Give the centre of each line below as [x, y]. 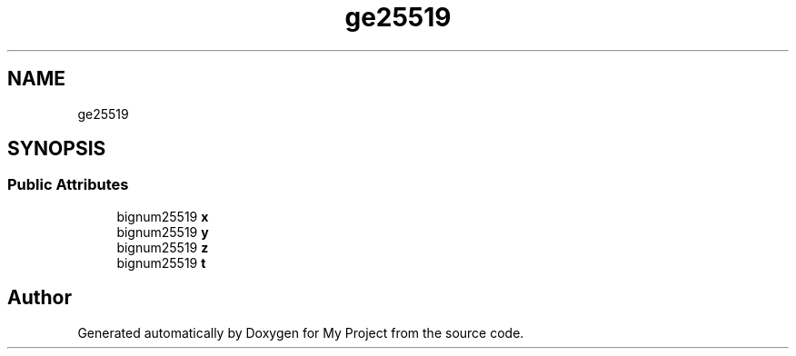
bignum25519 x [163, 216]
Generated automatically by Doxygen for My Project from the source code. [301, 332]
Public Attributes [68, 185]
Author [40, 298]
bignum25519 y [163, 232]
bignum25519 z [163, 247]
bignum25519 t [161, 262]
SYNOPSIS [57, 149]
